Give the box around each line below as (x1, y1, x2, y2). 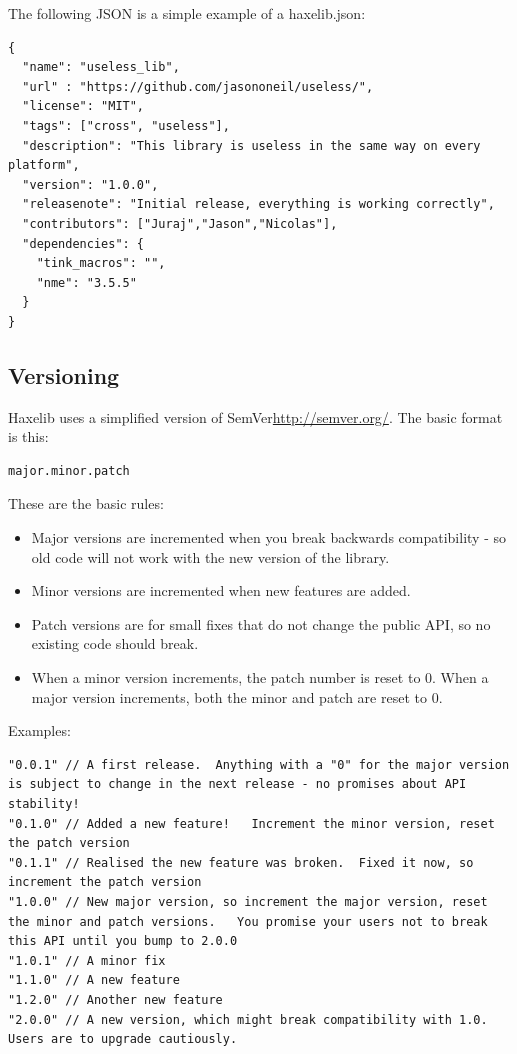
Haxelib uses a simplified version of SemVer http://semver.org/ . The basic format (8, 406, 503, 427)
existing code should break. (31, 633, 199, 654)
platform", (8, 158, 80, 173)
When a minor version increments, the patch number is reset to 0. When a (31, 667, 489, 688)
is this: (8, 426, 49, 447)
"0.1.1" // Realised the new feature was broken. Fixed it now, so (8, 855, 474, 870)
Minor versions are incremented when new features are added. (31, 580, 411, 601)
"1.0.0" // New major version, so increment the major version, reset (8, 894, 488, 909)
